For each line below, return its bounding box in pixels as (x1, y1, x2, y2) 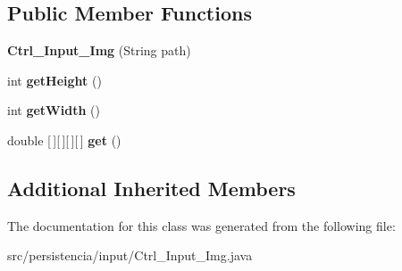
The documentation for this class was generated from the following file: (7, 216, 396, 234)
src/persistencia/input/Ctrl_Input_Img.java (7, 246, 253, 265)
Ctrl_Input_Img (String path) (7, 41, 191, 60)
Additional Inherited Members (7, 174, 296, 201)
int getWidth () (7, 101, 100, 119)
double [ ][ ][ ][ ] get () (7, 130, 121, 149)
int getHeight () (7, 70, 102, 89)
